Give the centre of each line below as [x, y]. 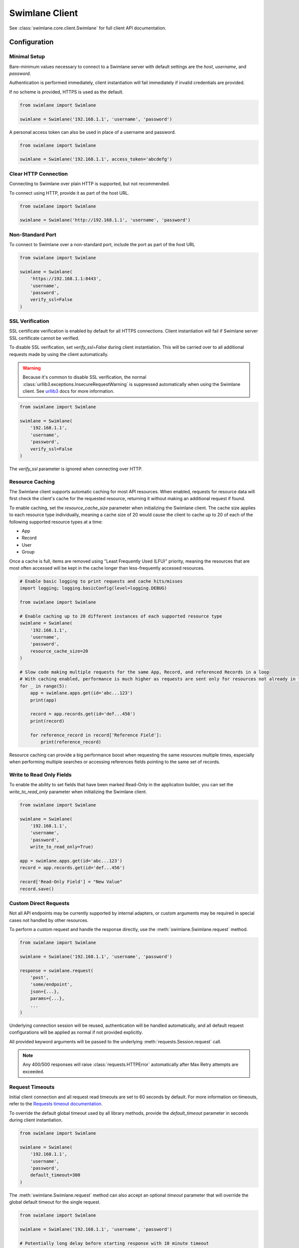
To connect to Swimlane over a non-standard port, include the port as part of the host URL [102, 245]
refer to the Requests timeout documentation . [56, 1104]
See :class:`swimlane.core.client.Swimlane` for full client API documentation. [88, 28]
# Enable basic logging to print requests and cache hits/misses [101, 581]
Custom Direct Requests [39, 903]
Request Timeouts [32, 1087]
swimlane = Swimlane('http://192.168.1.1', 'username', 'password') [105, 220]
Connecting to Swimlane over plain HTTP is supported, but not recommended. [90, 184]
